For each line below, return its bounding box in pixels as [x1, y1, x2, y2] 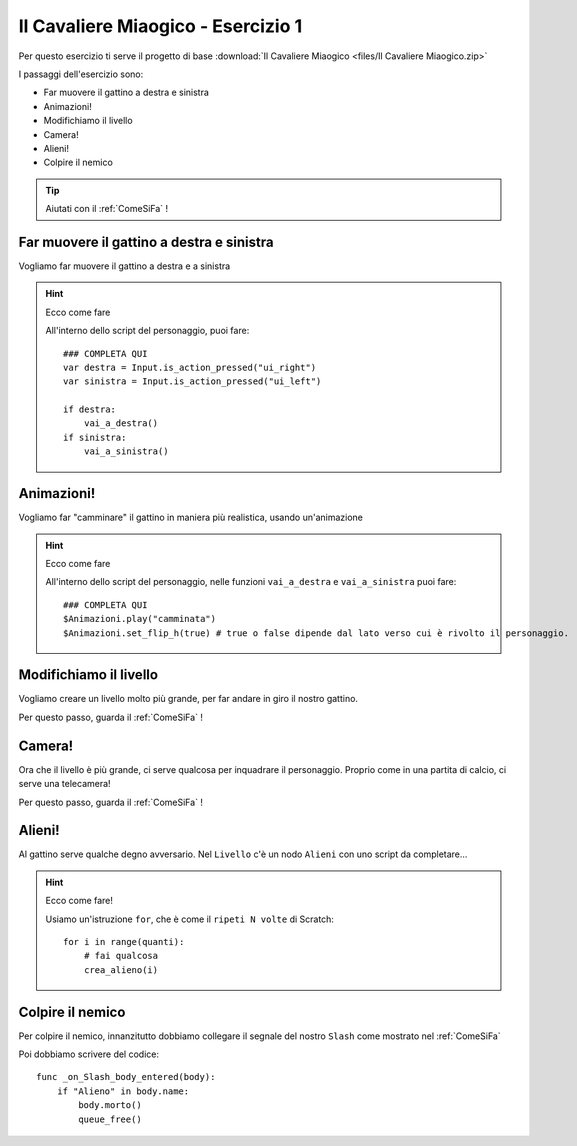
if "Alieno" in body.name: [56, 1085, 190, 1097]
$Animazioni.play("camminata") [63, 613, 217, 625]
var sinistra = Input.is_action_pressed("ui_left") [63, 376, 322, 387]
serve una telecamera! [18, 778, 111, 790]
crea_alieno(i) [83, 964, 159, 975]
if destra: [63, 404, 117, 415]
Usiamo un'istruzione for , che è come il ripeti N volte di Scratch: [45, 913, 335, 925]
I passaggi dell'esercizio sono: [18, 68, 144, 80]
